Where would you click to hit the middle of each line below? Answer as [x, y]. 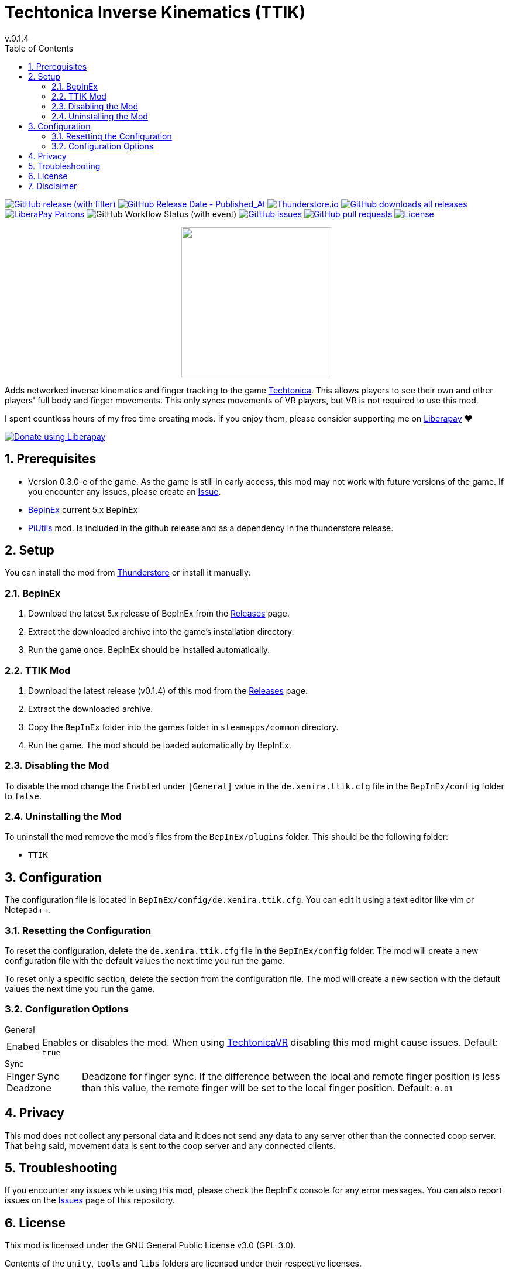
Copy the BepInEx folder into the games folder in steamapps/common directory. [183, 727]
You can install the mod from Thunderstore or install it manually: [128, 573]
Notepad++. [28, 910]
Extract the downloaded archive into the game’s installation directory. [161, 632]
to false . [23, 796]
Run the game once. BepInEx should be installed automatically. [149, 650]
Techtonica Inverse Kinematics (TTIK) [155, 12]
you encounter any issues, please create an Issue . [125, 491]
